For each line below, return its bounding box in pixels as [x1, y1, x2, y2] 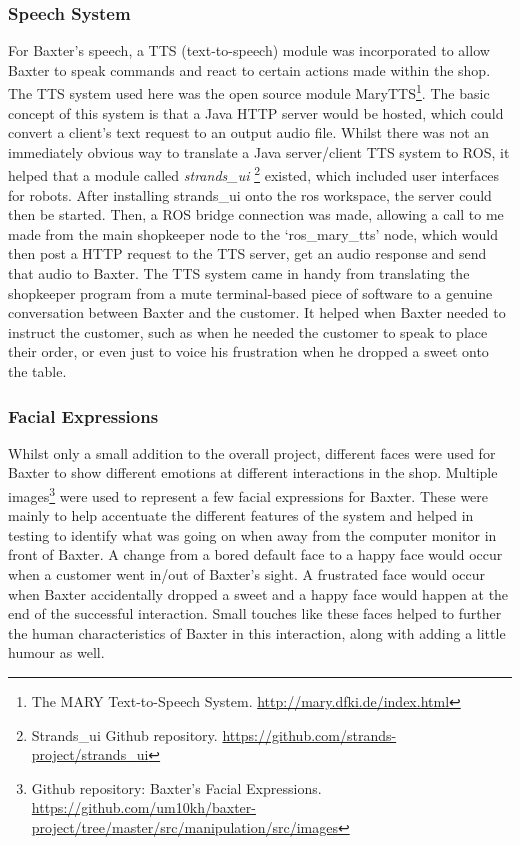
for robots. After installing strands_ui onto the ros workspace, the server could [8, 184, 492, 205]
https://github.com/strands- [222, 724, 397, 745]
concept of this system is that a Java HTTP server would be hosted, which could [8, 102, 504, 123]
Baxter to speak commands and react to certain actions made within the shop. [8, 59, 491, 80]
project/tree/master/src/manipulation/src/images [31, 817, 338, 837]
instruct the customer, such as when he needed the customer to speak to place [8, 321, 488, 342]
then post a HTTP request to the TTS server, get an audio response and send [8, 243, 487, 264]
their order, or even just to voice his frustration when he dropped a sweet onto [8, 341, 489, 362]
